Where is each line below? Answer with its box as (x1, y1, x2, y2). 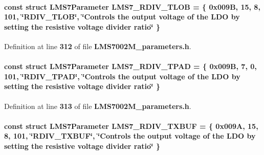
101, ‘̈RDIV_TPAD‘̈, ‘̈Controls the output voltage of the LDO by (4, 71, 240, 81)
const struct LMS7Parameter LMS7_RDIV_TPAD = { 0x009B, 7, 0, (4, 61, 257, 72)
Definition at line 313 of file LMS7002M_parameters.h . (4, 100, 191, 111)
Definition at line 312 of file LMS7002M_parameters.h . (4, 40, 191, 51)
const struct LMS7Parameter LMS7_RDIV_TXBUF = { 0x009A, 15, (4, 120, 258, 131)
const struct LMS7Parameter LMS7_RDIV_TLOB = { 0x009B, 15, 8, (4, 1, 260, 12)
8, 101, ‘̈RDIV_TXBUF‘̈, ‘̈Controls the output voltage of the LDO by (4, 130, 256, 141)
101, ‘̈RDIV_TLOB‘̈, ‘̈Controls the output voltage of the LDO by (4, 11, 240, 22)
